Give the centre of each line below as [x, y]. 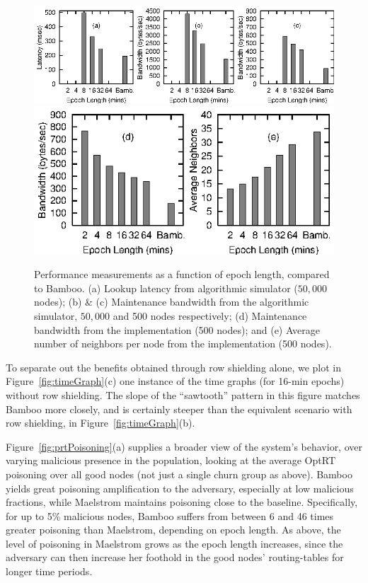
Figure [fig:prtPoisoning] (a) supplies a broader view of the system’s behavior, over [184, 446]
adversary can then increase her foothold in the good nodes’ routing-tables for [175, 557]
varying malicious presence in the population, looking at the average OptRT [171, 460]
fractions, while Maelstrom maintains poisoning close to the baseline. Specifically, [182, 502]
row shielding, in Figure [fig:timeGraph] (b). [100, 423]
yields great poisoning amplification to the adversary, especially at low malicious [180, 488]
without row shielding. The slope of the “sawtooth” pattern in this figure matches [183, 394]
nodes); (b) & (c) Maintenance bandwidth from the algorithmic [172, 302]
